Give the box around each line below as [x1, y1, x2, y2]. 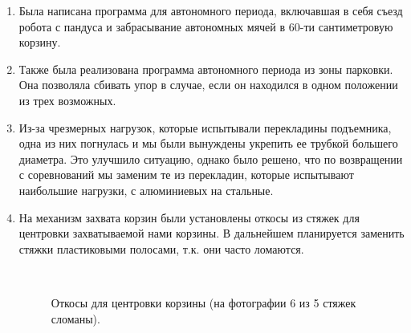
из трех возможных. [18, 91, 116, 108]
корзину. [18, 34, 61, 51]
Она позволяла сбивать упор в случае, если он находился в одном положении [18, 76, 398, 93]
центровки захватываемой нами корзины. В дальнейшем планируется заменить [18, 225, 405, 242]
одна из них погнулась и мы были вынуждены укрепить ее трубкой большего [18, 135, 398, 152]
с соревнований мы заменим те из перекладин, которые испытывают [18, 166, 354, 183]
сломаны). [51, 310, 100, 327]
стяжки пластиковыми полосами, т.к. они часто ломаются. [18, 240, 304, 257]
